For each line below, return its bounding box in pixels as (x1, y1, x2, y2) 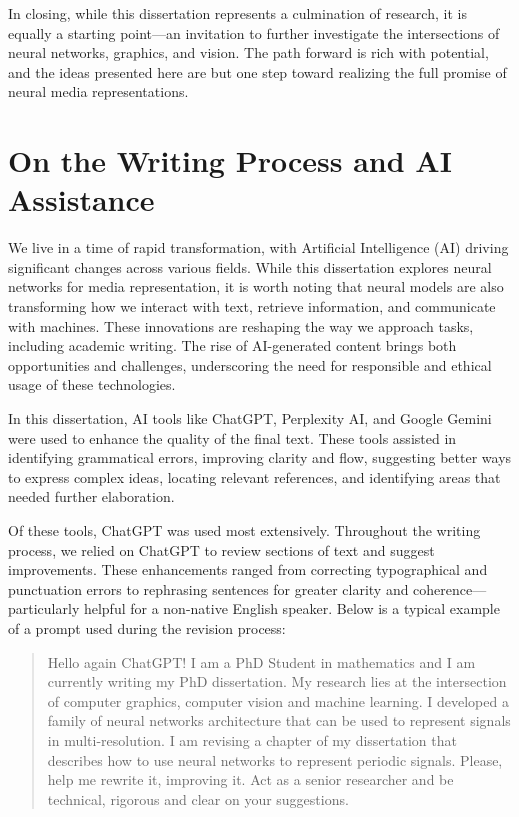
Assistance (8, 179, 155, 220)
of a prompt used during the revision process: (8, 617, 286, 638)
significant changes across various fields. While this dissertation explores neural (8, 256, 492, 277)
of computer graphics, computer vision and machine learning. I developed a (47, 690, 509, 711)
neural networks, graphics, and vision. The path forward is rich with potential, (8, 42, 489, 63)
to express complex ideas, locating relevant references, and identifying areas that (8, 466, 501, 487)
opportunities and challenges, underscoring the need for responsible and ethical (8, 354, 492, 375)
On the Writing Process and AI (8, 140, 452, 181)
